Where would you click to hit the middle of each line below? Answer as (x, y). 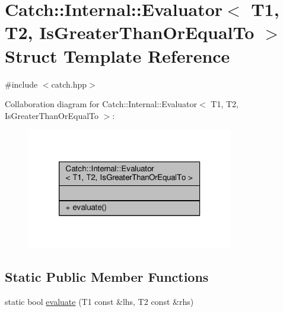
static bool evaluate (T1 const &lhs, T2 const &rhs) (99, 302)
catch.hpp (69, 84)
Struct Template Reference (117, 55)
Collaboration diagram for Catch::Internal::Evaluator (101, 104)
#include (21, 84)
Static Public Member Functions (107, 277)
